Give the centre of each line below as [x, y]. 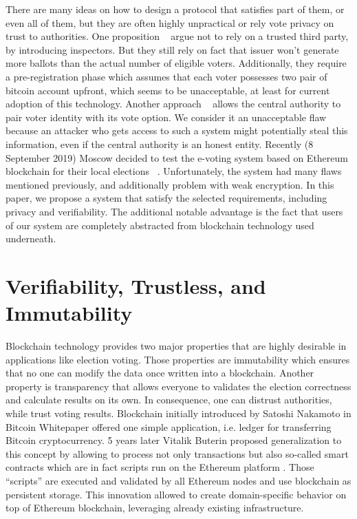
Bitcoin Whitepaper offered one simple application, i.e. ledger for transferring [169, 426]
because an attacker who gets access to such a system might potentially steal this [177, 130]
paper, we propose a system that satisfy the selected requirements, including [166, 198]
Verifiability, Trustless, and [136, 285]
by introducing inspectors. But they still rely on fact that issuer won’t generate [172, 49]
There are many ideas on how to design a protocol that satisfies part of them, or [175, 9]
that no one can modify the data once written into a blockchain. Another [160, 373]
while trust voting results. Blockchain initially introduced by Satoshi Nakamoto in [178, 413]
